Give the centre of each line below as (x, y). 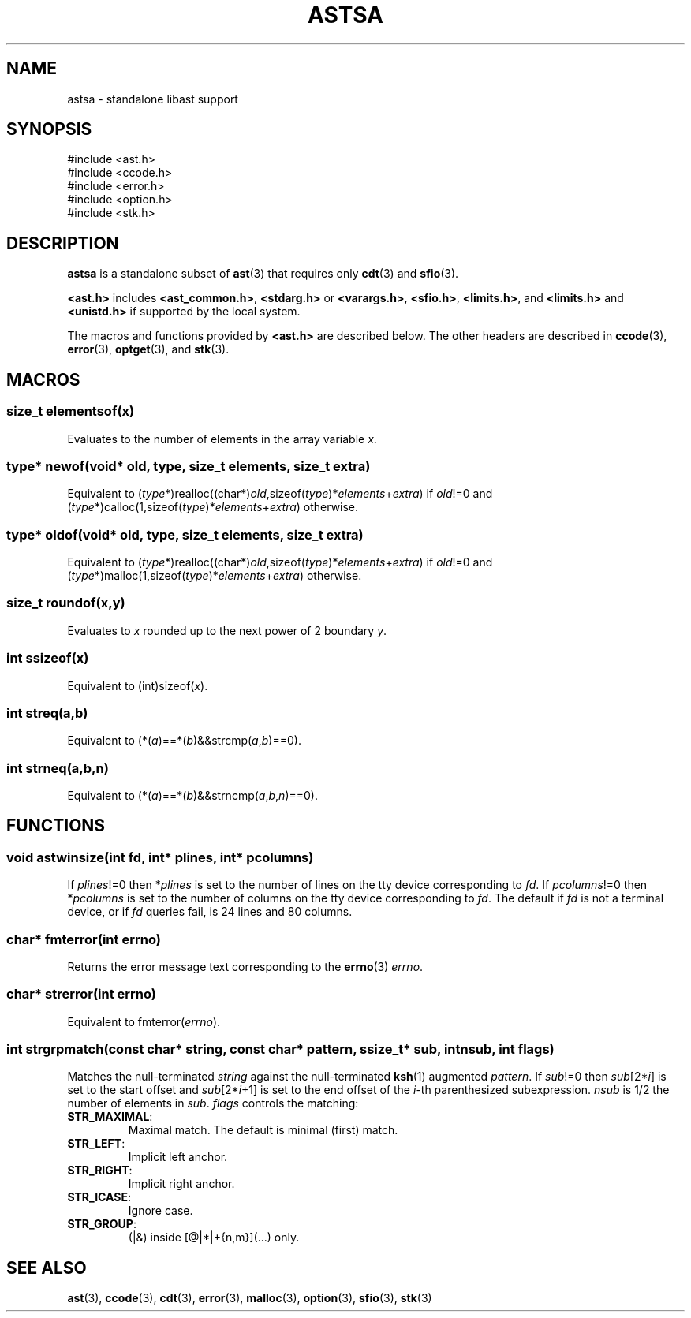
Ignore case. (161, 1211)
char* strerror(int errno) (82, 994)
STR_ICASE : (99, 1197)
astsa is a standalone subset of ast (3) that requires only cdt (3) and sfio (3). (263, 274)
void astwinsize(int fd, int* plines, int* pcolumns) (160, 857)
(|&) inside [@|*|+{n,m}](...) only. (214, 1238)
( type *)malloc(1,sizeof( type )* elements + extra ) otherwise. (215, 575)
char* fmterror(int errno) (84, 939)
